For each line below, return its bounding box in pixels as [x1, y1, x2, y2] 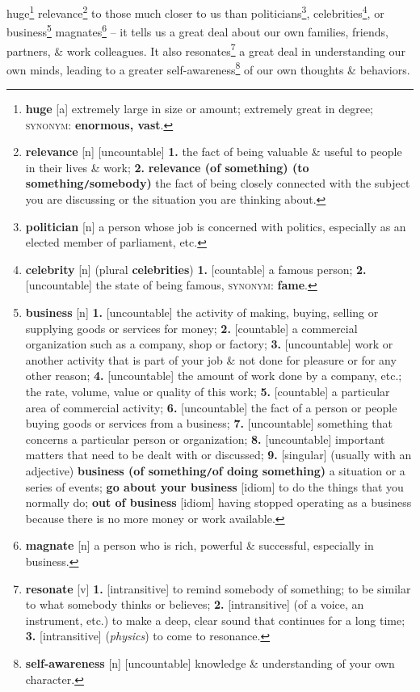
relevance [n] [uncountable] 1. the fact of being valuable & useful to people [25, 143, 402, 160]
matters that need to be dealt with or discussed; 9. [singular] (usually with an [25, 446, 412, 463]
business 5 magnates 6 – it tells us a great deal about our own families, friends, [6, 21, 388, 40]
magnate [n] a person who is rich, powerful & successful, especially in [25, 537, 374, 554]
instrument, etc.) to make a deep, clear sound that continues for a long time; [25, 611, 405, 628]
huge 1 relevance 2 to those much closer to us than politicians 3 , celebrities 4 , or [6, 2, 384, 21]
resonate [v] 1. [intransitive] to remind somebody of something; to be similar [25, 580, 411, 597]
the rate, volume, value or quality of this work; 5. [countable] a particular [25, 382, 390, 399]
